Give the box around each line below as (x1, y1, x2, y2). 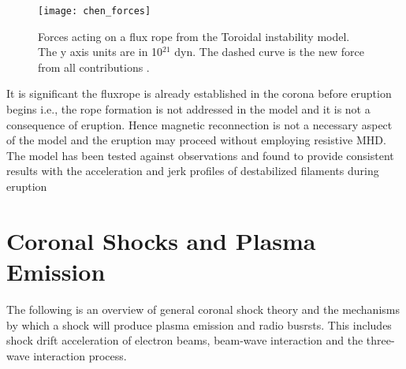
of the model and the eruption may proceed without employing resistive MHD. (6, 132, 386, 148)
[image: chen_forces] (38, 6, 151, 17)
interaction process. (33, 347, 127, 363)
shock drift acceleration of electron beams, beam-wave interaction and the (6, 332, 363, 348)
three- (366, 332, 395, 348)
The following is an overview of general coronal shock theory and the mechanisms (6, 300, 400, 317)
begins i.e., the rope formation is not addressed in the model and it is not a (6, 101, 371, 117)
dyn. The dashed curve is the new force (174, 43, 364, 60)
